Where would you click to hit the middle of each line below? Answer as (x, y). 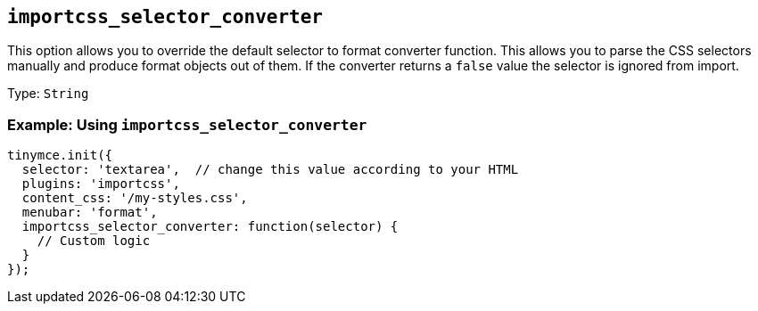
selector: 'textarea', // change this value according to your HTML (270, 170)
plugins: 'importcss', (101, 184)
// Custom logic (94, 241)
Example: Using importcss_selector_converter (187, 124)
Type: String (48, 94)
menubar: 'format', (90, 213)
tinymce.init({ (60, 155)
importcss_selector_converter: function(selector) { (210, 227)
